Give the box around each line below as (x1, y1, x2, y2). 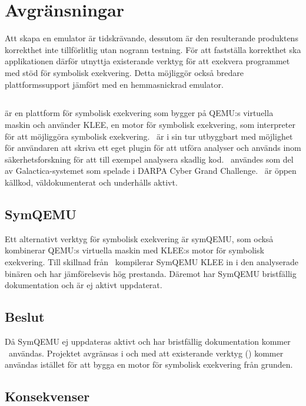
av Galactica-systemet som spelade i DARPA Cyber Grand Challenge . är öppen (5, 164, 297, 177)
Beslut (5, 308, 45, 326)
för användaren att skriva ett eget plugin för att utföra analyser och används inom (5, 141, 301, 154)
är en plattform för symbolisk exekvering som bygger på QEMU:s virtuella (5, 107, 274, 119)
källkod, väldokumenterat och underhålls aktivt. (5, 176, 178, 189)
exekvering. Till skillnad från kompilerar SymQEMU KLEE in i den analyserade (5, 256, 298, 268)
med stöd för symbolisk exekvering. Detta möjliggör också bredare (5, 66, 244, 78)
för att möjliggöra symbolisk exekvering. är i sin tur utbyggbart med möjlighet (5, 130, 293, 142)
